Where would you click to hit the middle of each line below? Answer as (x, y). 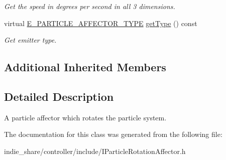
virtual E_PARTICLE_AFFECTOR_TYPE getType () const (101, 23)
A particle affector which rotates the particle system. (85, 117)
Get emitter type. (30, 40)
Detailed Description (59, 96)
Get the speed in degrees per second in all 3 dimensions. (90, 6)
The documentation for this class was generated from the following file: (113, 134)
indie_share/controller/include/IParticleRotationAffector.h (95, 151)
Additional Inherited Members (85, 67)
